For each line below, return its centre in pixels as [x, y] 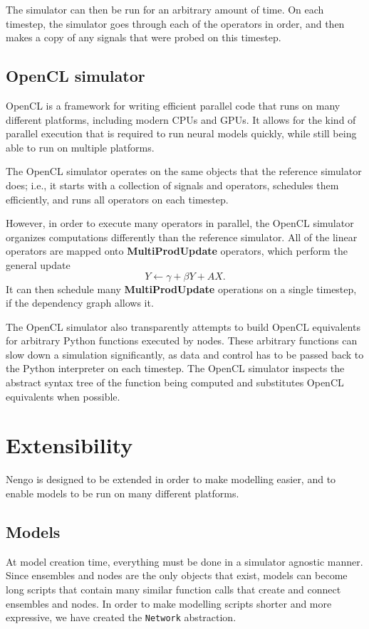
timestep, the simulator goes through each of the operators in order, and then [175, 23]
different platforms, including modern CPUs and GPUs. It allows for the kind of [181, 119]
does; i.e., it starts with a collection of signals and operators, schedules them [172, 185]
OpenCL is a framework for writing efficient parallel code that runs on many [173, 105]
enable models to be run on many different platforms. [123, 493]
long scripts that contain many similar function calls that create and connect [173, 589]
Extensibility [69, 445]
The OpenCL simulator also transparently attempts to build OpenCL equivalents [183, 326]
